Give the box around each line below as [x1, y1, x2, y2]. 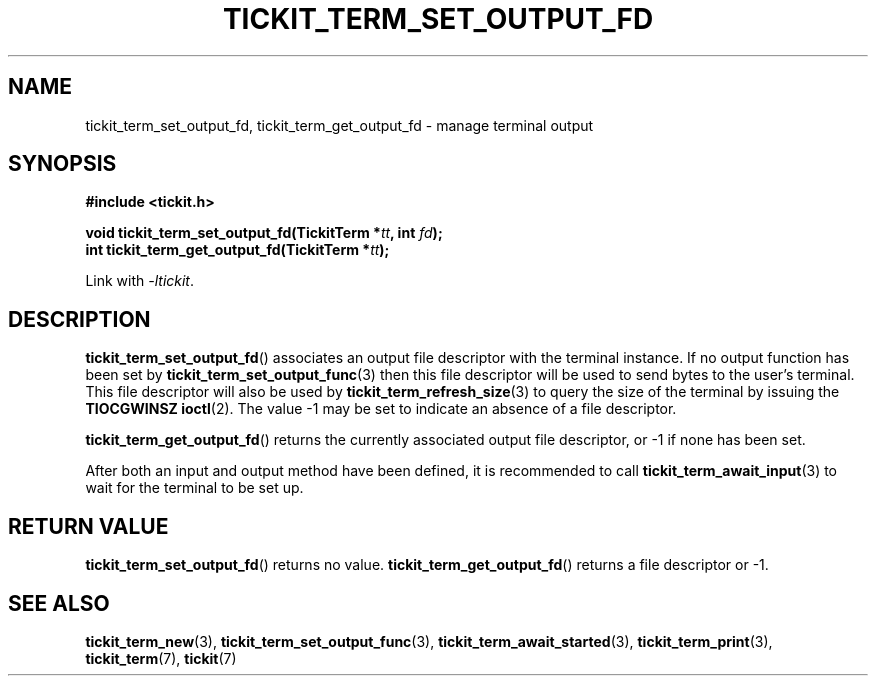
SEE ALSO [8, 590, 110, 616]
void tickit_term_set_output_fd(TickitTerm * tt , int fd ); [85, 224, 443, 242]
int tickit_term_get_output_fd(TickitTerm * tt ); [85, 241, 390, 259]
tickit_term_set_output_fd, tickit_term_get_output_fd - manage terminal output [85, 116, 594, 134]
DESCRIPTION [8, 306, 151, 332]
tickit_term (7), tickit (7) [85, 649, 237, 667]
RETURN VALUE [8, 513, 169, 539]
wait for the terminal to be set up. [85, 479, 304, 497]
